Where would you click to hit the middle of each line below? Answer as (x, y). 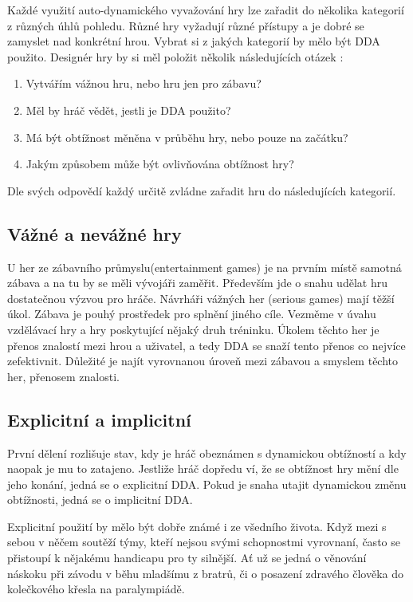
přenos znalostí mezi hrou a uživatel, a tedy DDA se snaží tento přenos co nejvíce (206, 345)
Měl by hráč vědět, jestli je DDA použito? (128, 110)
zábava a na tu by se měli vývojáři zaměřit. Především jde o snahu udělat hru (197, 283)
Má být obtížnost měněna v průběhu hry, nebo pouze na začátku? (187, 137)
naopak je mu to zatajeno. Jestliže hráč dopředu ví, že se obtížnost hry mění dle (203, 468)
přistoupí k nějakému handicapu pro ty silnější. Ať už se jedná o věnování (187, 558)
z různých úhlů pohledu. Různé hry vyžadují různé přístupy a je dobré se (186, 25)
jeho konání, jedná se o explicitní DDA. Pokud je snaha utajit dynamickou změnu (207, 484)
